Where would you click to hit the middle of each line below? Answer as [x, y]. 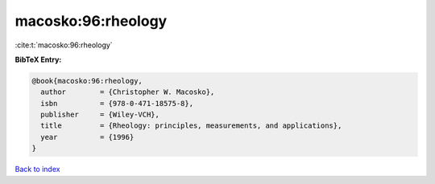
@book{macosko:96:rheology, [87, 81]
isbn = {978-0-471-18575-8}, [117, 103]
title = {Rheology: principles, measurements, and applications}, [191, 126]
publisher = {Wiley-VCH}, [100, 115]
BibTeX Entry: [38, 59]
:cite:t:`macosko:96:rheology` [64, 45]
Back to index [37, 170]
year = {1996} [87, 137]
